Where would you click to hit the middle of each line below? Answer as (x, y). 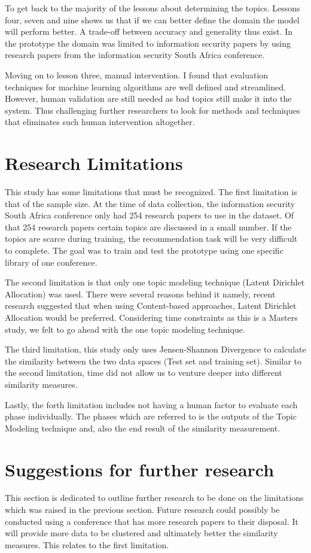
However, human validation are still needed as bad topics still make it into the (148, 98)
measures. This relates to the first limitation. (87, 544)
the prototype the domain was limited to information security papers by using (148, 43)
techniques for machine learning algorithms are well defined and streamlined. (145, 86)
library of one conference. (51, 262)
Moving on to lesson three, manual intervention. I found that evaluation (137, 75)
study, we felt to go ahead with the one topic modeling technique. (125, 329)
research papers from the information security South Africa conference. (135, 55)
